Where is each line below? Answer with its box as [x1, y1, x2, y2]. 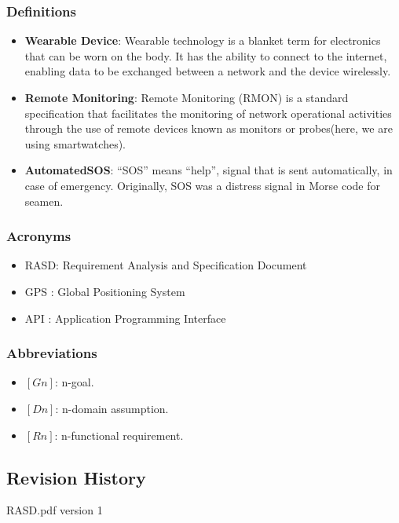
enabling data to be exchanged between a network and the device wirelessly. [24, 63, 391, 79]
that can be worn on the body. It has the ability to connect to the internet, [24, 47, 387, 64]
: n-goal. [54, 374, 94, 390]
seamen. [24, 192, 64, 209]
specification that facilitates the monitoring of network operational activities [24, 104, 392, 121]
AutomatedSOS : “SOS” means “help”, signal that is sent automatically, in [24, 162, 393, 178]
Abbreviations [6, 343, 97, 363]
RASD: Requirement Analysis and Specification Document [24, 257, 307, 273]
